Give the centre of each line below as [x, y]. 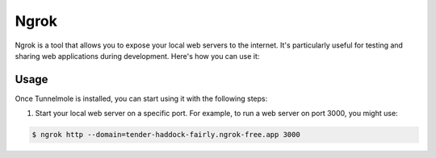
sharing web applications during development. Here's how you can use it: [137, 56]
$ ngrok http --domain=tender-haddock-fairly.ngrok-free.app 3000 [166, 135]
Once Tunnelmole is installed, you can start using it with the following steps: [141, 98]
